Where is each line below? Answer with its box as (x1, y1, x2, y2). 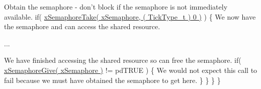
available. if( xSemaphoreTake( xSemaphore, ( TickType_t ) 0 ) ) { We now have (4, 11, 256, 22)
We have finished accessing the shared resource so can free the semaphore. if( (4, 55, 241, 65)
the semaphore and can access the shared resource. (4, 21, 160, 32)
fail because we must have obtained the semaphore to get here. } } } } (4, 74, 221, 85)
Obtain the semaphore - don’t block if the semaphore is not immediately (4, 2, 228, 12)
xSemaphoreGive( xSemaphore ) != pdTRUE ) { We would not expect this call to (4, 64, 257, 75)
